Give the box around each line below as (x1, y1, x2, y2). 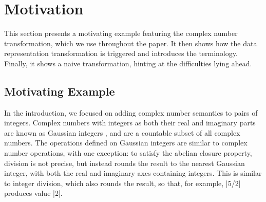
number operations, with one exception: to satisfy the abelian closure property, (4, 148, 252, 158)
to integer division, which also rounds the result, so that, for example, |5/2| (4, 177, 241, 188)
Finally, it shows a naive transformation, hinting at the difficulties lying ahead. (4, 58, 252, 68)
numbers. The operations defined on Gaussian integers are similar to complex (4, 137, 248, 148)
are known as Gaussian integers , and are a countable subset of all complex (4, 127, 240, 138)
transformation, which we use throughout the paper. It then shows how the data (4, 38, 257, 48)
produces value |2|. (4, 188, 63, 198)
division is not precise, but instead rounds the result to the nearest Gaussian (4, 157, 245, 168)
